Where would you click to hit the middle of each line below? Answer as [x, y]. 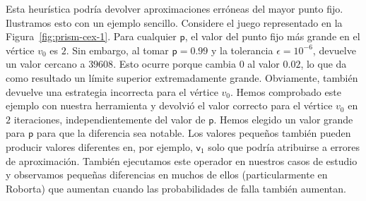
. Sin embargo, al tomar [117, 50]
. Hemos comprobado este [286, 91]
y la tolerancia [242, 50]
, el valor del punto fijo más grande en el [272, 36]
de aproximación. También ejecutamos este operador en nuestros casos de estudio [182, 160]
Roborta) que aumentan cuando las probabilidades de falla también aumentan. [176, 188]
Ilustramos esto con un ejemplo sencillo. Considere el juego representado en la [174, 22]
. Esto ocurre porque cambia [175, 64]
